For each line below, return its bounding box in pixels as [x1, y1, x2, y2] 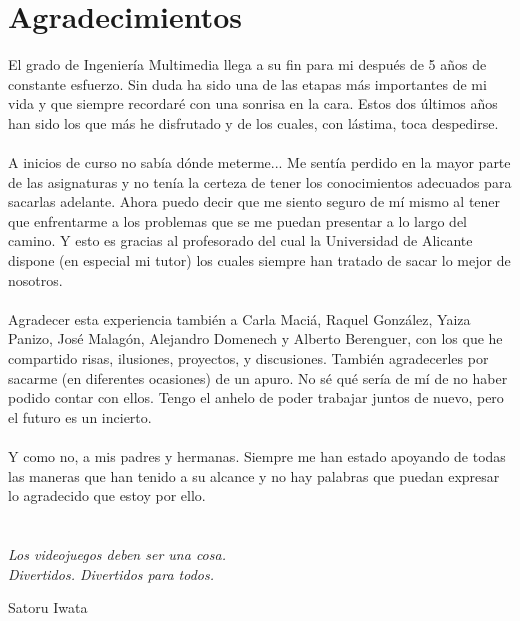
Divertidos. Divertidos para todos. [8, 563, 214, 584]
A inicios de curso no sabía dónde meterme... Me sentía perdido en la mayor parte [8, 152, 511, 173]
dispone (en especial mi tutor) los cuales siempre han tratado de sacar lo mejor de [8, 250, 511, 271]
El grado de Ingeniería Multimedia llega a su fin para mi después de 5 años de [8, 54, 487, 75]
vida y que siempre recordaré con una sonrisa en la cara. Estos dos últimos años [8, 93, 498, 114]
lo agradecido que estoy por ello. [8, 485, 206, 506]
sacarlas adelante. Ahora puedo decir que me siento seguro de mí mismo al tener [8, 191, 501, 212]
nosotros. [8, 269, 63, 290]
